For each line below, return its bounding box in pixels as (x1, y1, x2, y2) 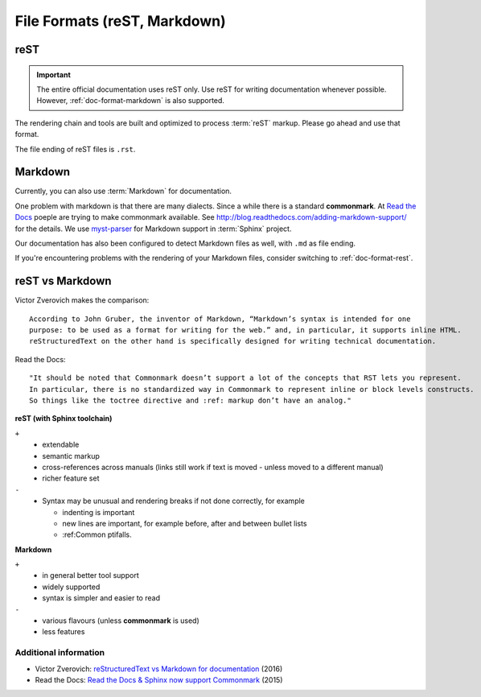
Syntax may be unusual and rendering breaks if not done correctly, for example (42, 496, 306, 506)
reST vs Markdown (14, 274, 112, 288)
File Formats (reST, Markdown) (14, 12, 226, 30)
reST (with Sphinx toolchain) (14, 414, 113, 423)
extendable (42, 439, 80, 450)
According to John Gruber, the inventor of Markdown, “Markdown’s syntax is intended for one (29, 314, 411, 324)
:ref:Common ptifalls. (62, 530, 132, 539)
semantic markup (42, 451, 101, 460)
